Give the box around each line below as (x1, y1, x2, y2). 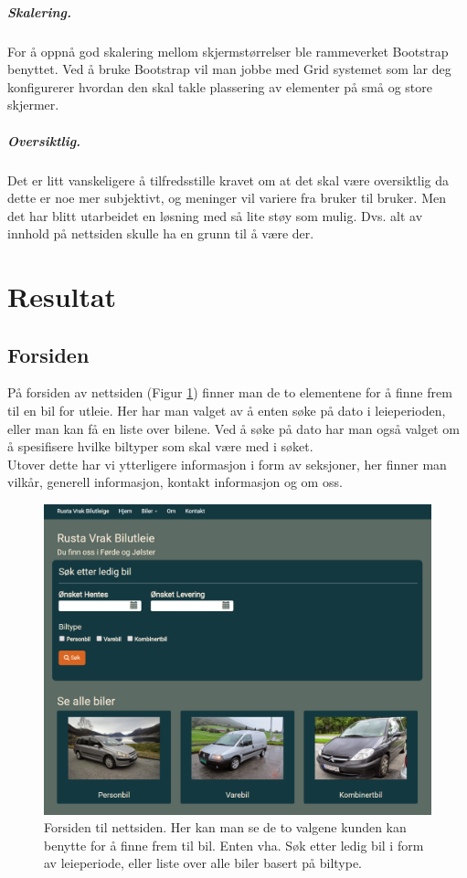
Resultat (7, 278, 117, 315)
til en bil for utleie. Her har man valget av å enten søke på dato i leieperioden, (7, 401, 446, 420)
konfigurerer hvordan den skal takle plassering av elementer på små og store (7, 77, 432, 96)
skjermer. (7, 95, 59, 114)
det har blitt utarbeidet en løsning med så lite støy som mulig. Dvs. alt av (7, 206, 423, 225)
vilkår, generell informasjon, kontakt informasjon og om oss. (7, 472, 343, 492)
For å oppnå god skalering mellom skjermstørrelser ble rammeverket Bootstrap (7, 41, 449, 60)
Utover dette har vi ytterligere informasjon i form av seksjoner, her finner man (7, 454, 447, 473)
